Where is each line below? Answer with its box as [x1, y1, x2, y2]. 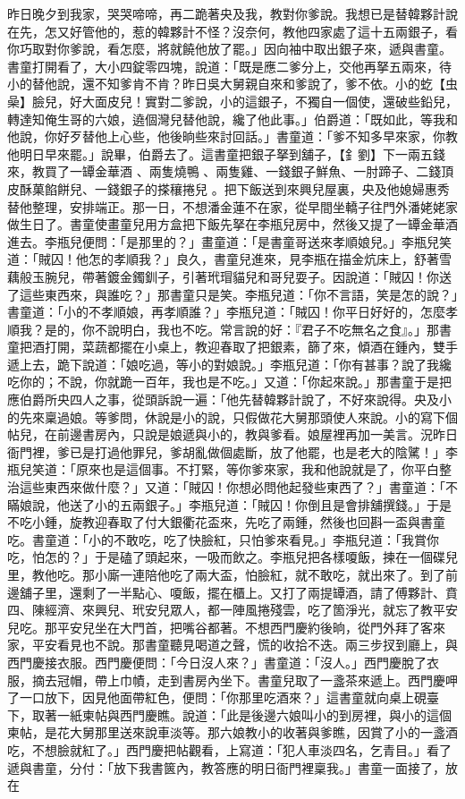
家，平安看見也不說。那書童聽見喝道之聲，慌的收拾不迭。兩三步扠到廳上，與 [7, 635, 458, 654]
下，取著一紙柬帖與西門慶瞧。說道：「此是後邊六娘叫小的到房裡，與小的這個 [7, 705, 452, 724]
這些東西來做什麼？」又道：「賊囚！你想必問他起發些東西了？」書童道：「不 [19, 478, 458, 497]
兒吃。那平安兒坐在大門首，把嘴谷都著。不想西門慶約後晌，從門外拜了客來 [7, 617, 445, 636]
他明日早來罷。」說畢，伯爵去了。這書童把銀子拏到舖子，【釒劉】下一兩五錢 [7, 144, 445, 163]
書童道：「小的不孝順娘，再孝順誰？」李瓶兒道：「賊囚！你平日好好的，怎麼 [7, 302, 445, 321]
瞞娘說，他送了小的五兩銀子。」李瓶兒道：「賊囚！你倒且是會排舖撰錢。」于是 [7, 495, 452, 514]
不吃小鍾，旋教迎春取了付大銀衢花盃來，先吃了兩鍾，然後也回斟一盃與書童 [7, 513, 445, 531]
